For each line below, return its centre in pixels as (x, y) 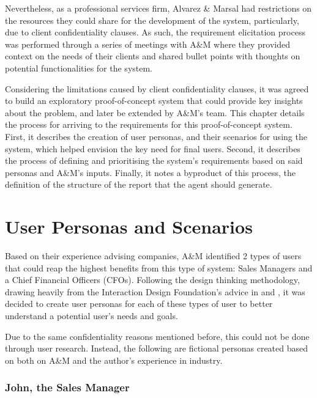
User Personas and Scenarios (129, 227)
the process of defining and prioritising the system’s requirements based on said (154, 160)
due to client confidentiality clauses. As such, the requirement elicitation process (155, 32)
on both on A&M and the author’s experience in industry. (114, 360)
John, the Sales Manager (67, 387)
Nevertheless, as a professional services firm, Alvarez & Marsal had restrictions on (158, 8)
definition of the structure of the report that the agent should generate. (139, 184)
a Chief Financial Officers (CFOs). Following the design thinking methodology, (152, 280)
